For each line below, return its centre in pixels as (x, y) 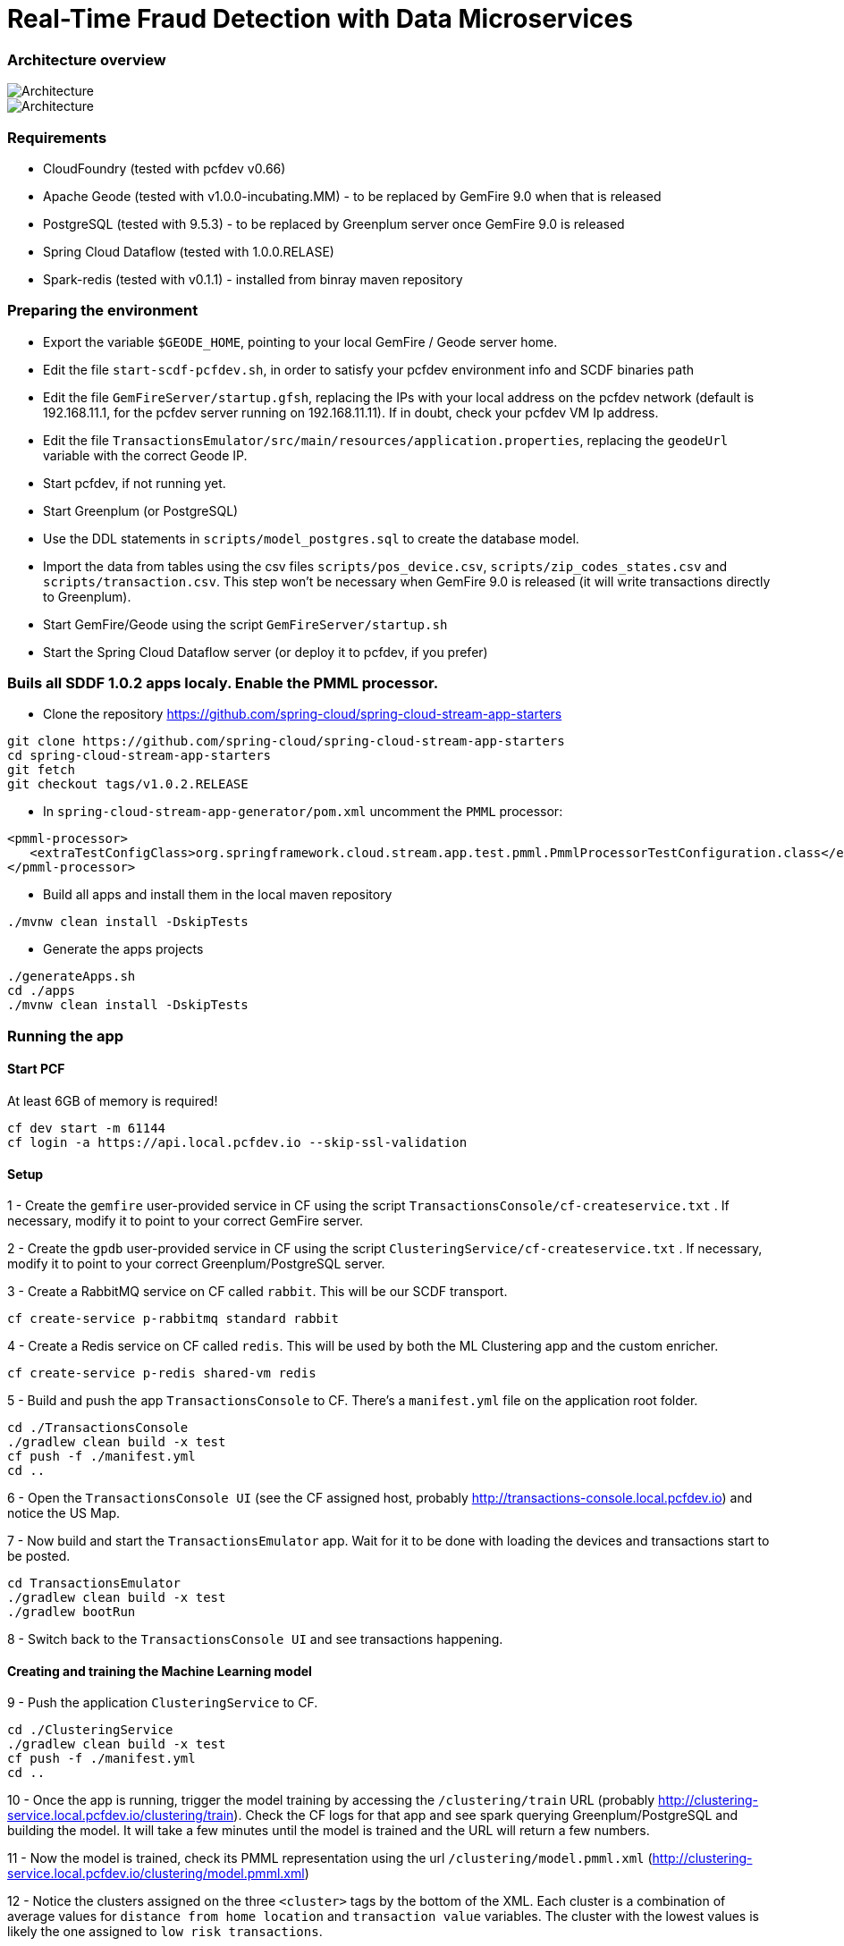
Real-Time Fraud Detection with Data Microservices (320, 19)
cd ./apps (41, 991)
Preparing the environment (103, 311)
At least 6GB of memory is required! (113, 1100)
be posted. (39, 1556)
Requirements (57, 137)
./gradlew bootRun (72, 1612)
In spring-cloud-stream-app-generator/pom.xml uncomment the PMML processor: (303, 812)
